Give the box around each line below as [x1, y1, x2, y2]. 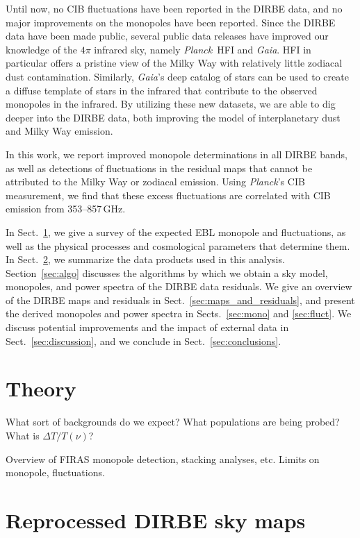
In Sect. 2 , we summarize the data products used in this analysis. [6, 252, 285, 267]
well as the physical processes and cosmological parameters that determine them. [6, 238, 350, 253]
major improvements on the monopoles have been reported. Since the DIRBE [6, 15, 336, 29]
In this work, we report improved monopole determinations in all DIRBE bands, [6, 146, 347, 161]
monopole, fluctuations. [6, 465, 105, 480]
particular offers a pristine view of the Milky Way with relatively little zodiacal [6, 56, 343, 70]
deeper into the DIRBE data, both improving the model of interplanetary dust [6, 110, 341, 124]
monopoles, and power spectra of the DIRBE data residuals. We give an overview [6, 279, 352, 294]
